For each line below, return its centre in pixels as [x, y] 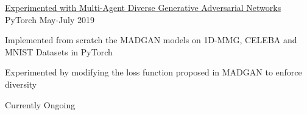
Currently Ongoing [40, 104]
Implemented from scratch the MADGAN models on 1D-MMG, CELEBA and [151, 40]
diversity [21, 84]
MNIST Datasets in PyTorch [59, 51]
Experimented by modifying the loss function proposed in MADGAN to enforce [153, 72]
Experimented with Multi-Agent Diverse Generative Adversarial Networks [143, 7]
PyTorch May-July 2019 [50, 19]
